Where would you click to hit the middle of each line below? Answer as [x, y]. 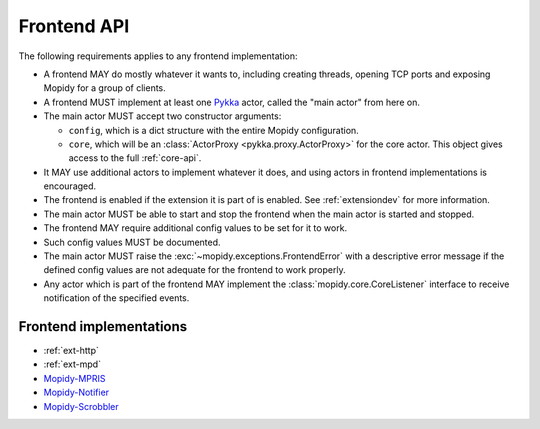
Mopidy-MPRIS [74, 378]
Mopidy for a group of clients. [105, 88]
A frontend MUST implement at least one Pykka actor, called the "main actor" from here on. [231, 102]
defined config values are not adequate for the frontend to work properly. [194, 270]
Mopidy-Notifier [76, 392]
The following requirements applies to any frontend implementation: [158, 56]
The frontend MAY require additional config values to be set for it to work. [195, 228]
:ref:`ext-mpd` [72, 364]
